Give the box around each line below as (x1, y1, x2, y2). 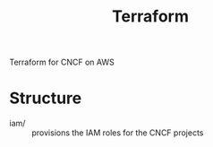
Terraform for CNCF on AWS (9, 56, 115, 68)
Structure (9, 88, 82, 108)
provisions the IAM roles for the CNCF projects (31, 127, 204, 138)
